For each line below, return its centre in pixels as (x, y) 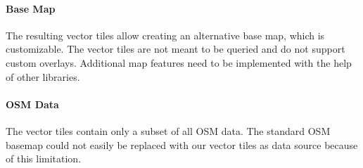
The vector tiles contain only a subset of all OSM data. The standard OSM (168, 130)
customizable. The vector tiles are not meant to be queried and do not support (176, 49)
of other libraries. (43, 76)
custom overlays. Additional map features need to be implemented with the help (179, 62)
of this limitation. (44, 159)
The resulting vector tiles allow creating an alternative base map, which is (165, 35)
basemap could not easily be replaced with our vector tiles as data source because (182, 144)
